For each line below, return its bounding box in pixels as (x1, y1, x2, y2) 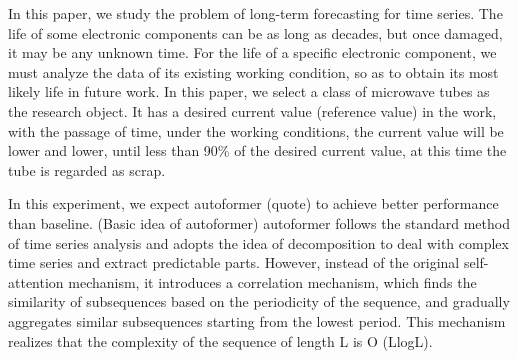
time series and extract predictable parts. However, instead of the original (8, 252, 460, 273)
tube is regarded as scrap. (8, 159, 166, 180)
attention (8, 271, 64, 292)
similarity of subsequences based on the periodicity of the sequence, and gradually (8, 291, 510, 312)
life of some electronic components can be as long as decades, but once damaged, (8, 22, 503, 43)
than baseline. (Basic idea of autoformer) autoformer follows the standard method (8, 212, 510, 233)
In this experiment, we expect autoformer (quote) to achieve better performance (8, 193, 499, 214)
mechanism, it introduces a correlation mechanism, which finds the (68, 271, 477, 292)
